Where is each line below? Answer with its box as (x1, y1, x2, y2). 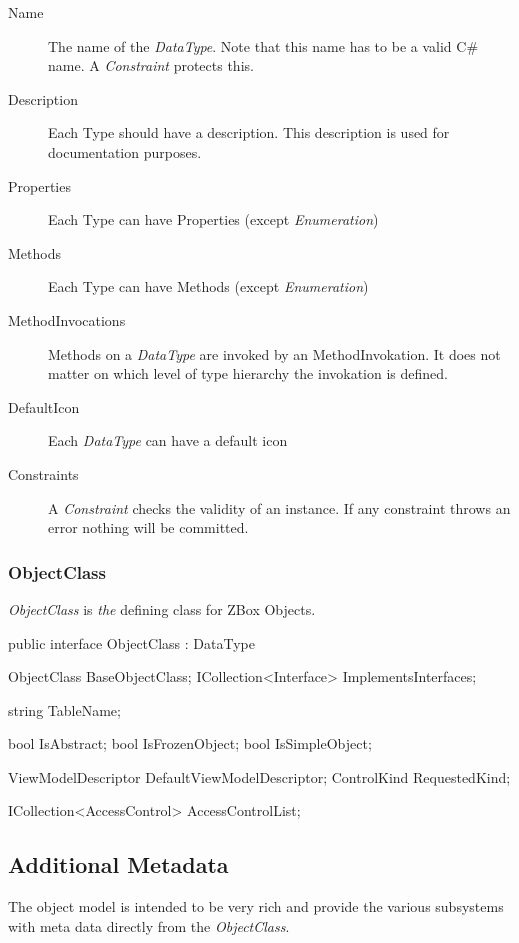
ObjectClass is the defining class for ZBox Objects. (8, 598, 316, 619)
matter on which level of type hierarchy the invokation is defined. (48, 363, 448, 384)
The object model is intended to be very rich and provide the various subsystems (8, 896, 504, 917)
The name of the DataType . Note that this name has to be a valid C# (48, 35, 479, 56)
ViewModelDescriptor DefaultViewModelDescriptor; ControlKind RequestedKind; (8, 766, 511, 787)
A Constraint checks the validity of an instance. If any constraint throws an (48, 497, 511, 518)
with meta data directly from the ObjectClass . (8, 915, 290, 936)
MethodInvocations (8, 309, 126, 330)
